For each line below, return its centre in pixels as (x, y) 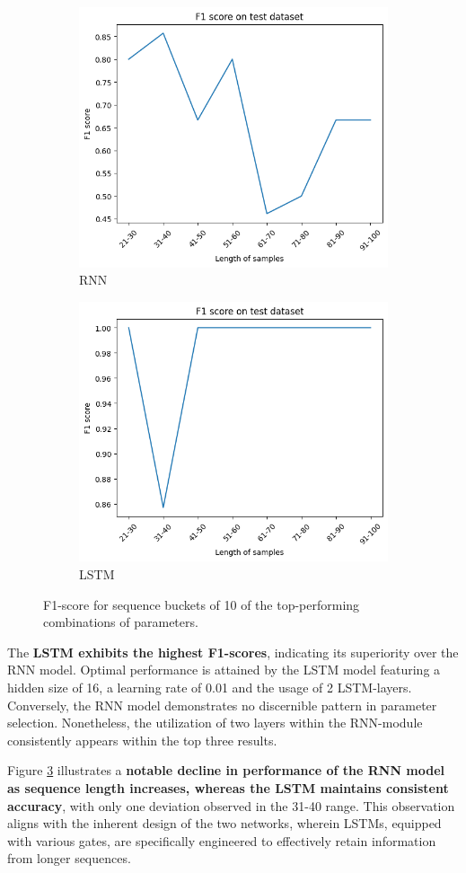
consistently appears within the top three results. (142, 740)
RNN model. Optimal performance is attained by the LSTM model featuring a (224, 670)
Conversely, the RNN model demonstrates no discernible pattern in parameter (222, 705)
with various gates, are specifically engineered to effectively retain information (222, 840)
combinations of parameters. (121, 622)
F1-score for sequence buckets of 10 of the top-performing (202, 604)
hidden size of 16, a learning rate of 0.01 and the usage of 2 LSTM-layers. (210, 688)
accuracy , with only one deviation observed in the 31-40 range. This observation (231, 805)
